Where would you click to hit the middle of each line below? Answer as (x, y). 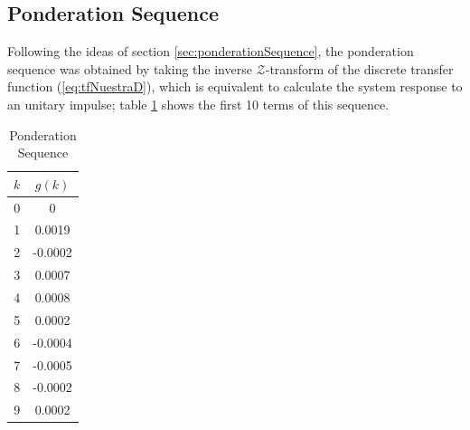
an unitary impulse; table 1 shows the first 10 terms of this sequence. (198, 104)
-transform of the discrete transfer (359, 68)
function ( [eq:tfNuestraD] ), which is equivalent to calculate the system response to (235, 86)
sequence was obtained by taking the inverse (130, 68)
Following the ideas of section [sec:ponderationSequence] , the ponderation (211, 51)
